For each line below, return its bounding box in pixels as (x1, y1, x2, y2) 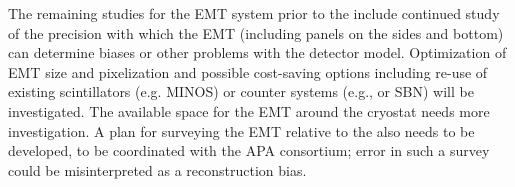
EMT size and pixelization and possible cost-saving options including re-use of (8, 61, 488, 82)
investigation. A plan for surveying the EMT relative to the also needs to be (8, 120, 475, 141)
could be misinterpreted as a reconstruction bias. (8, 159, 307, 180)
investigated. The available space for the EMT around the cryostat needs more (8, 100, 490, 121)
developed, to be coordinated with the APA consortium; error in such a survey (8, 140, 490, 161)
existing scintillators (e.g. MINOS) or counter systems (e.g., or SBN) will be (8, 81, 474, 102)
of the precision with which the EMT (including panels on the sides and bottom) (8, 22, 504, 43)
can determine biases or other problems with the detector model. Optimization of (8, 42, 507, 63)
